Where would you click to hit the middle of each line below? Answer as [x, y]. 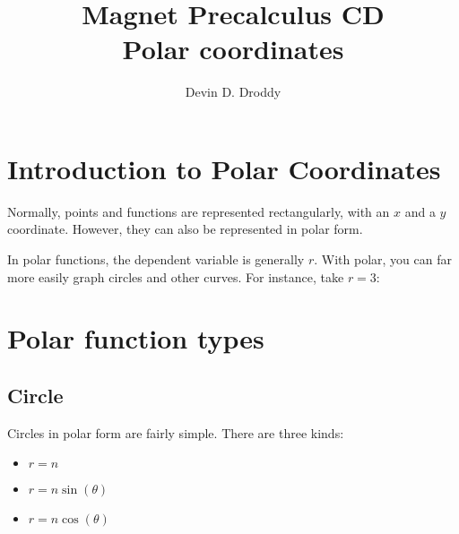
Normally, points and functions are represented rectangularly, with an [199, 211]
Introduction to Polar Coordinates [224, 168]
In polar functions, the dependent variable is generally [156, 259]
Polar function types [136, 338]
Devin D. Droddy [233, 92]
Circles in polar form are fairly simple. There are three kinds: [176, 432]
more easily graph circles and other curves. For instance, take [176, 276]
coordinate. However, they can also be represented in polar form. [185, 229]
